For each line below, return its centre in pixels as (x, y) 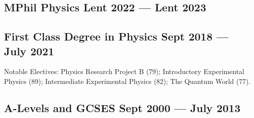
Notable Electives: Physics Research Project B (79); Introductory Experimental (124, 71)
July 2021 (29, 51)
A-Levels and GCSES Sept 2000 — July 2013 (122, 107)
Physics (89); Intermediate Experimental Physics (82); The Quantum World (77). (127, 81)
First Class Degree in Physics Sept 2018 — (116, 36)
